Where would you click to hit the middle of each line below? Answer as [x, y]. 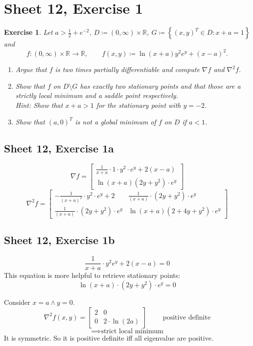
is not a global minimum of [115, 121]
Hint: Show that [39, 105]
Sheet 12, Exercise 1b [59, 240]
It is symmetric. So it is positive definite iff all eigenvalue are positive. [109, 337]
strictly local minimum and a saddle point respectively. [97, 95]
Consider [17, 302]
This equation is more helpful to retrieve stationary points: [92, 275]
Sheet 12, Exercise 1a [59, 148]
